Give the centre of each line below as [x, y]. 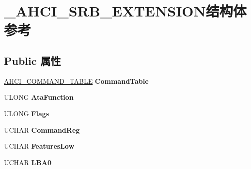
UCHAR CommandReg [42, 130]
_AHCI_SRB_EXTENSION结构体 [125, 11]
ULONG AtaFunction [39, 97]
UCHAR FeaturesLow [39, 146]
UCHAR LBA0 [28, 162]
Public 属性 [32, 60]
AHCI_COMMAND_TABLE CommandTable [76, 81]
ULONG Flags [27, 113]
